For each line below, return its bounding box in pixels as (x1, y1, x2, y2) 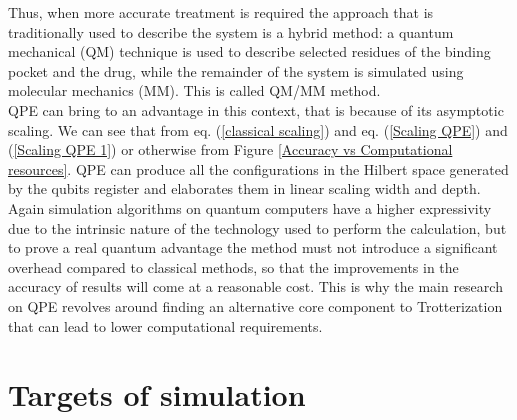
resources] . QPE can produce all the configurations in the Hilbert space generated (8, 158, 509, 179)
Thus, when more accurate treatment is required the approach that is (8, 2, 434, 22)
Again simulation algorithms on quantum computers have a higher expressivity (8, 197, 492, 218)
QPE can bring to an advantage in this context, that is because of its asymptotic (8, 99, 504, 120)
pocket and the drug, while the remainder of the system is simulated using (8, 60, 464, 81)
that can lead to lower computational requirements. (8, 315, 323, 336)
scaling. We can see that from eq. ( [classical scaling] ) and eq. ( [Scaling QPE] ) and (8, 119, 508, 140)
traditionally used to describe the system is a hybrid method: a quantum (8, 21, 454, 42)
